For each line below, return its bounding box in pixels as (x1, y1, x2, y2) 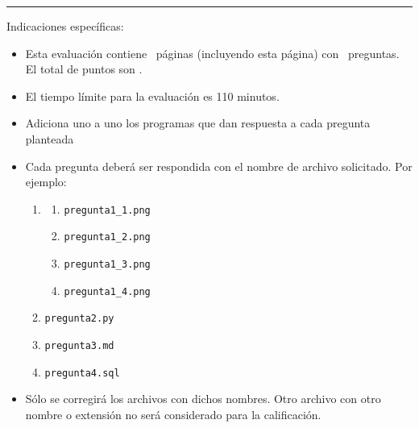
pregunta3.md (44, 340, 114, 352)
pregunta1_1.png (64, 204, 151, 216)
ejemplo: (25, 173, 67, 190)
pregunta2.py (44, 313, 114, 325)
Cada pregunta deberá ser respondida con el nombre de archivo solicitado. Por (25, 157, 413, 174)
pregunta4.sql (44, 367, 120, 379)
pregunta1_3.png (64, 259, 151, 271)
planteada (25, 130, 74, 147)
